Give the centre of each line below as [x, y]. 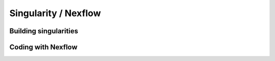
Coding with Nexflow [44, 47]
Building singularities [44, 31]
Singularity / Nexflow [55, 13]
